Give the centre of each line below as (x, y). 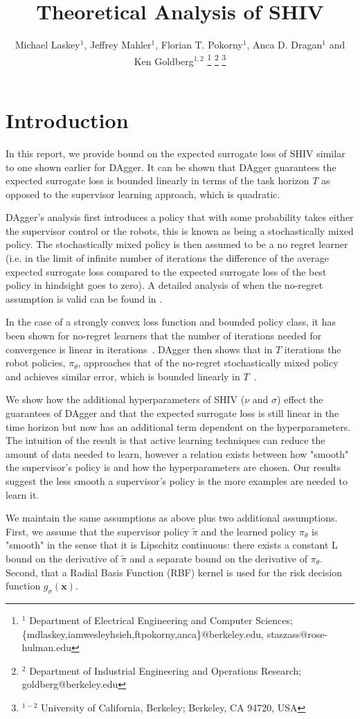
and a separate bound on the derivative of (219, 558)
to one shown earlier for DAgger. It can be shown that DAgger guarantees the (171, 167)
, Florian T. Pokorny (199, 45)
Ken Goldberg (164, 61)
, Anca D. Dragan (285, 45)
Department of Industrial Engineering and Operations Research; (165, 670)
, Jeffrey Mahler (118, 45)
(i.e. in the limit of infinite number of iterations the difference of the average (167, 258)
